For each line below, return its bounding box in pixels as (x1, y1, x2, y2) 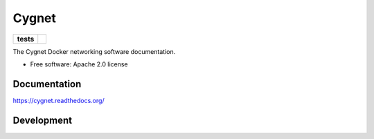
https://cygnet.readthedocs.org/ (12, 96, 105, 104)
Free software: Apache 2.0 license (30, 59, 128, 68)
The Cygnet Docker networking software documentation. (12, 47, 176, 55)
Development (12, 114, 73, 126)
